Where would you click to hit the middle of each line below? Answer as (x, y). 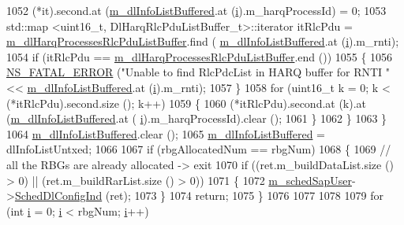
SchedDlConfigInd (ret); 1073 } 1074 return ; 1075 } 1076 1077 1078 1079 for (199, 195)
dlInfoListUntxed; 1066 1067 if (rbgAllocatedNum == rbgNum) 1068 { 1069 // (199, 149)
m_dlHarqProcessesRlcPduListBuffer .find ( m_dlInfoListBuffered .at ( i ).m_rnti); (203, 41)
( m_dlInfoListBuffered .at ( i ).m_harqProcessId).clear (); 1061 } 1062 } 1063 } (197, 118)
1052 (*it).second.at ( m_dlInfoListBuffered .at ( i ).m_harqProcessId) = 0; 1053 (196, 10)
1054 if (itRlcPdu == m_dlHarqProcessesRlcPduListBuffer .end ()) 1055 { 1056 (200, 56)
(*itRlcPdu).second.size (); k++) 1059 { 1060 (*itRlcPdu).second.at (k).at (187, 103)
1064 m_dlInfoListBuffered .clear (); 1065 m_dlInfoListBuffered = (166, 133)
